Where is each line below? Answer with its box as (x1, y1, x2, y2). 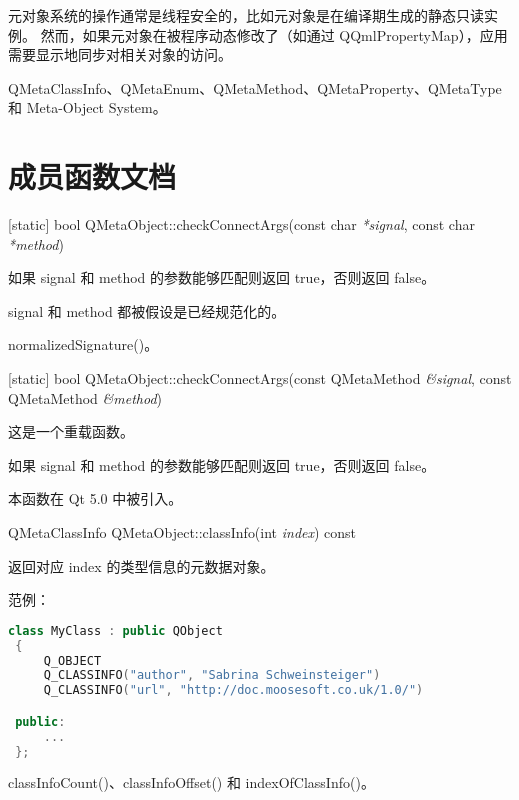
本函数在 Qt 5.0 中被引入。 (8, 488, 183, 509)
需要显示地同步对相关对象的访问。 (8, 44, 232, 65)
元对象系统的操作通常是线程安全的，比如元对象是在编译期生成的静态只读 (8, 5, 484, 25)
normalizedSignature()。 (8, 334, 159, 355)
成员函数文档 (8, 156, 177, 197)
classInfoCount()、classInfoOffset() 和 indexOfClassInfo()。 (8, 772, 375, 793)
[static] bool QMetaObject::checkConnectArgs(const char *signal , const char (8, 214, 475, 235)
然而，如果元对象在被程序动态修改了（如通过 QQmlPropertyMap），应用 (40, 24, 508, 45)
